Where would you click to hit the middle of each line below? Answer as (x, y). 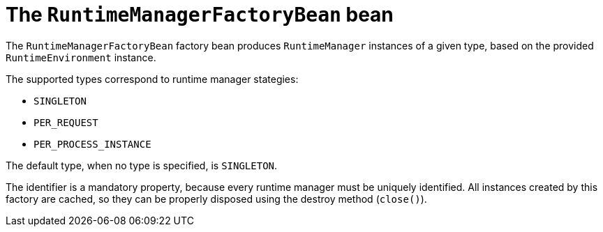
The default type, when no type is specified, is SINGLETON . (142, 165)
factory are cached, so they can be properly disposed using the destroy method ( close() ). (216, 199)
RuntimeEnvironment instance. (81, 57)
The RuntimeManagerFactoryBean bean (200, 15)
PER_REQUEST (66, 122)
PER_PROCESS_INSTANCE (92, 144)
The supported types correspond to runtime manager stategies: (152, 79)
